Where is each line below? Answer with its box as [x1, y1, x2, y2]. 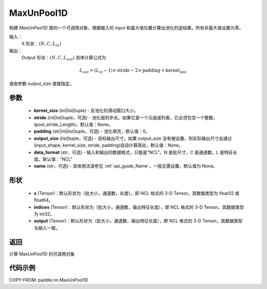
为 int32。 [34, 211, 54, 217]
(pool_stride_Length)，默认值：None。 [34, 121, 113, 127]
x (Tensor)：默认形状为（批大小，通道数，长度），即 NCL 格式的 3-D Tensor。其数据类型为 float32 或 [34, 190, 240, 196]
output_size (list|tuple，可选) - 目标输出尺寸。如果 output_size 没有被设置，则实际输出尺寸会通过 [34, 135, 232, 141]
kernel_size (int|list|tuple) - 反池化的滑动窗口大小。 [34, 108, 138, 114]
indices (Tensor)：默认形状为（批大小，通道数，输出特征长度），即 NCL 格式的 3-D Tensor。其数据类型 [34, 204, 244, 210]
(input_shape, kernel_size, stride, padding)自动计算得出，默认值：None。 [34, 142, 183, 148]
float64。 [34, 197, 53, 203]
